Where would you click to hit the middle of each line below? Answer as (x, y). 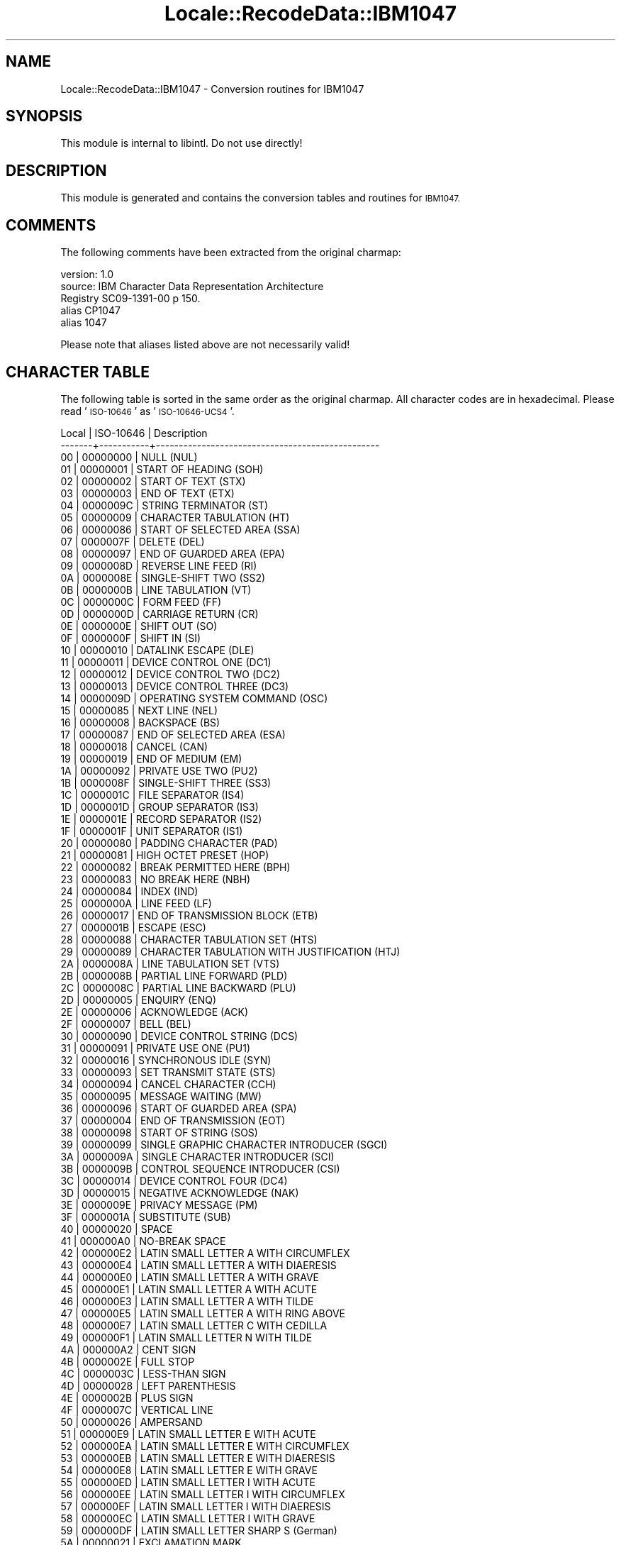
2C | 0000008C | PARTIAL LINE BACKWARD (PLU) (178, 987)
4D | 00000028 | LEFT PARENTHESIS (148, 1385)
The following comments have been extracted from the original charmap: (231, 253)
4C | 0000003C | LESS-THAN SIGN (143, 1373)
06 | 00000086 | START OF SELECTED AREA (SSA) (180, 529)
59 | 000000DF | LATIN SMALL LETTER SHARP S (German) (199, 1530)
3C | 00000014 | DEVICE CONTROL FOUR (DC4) (174, 1180)
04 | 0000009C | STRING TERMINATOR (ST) (164, 505)
